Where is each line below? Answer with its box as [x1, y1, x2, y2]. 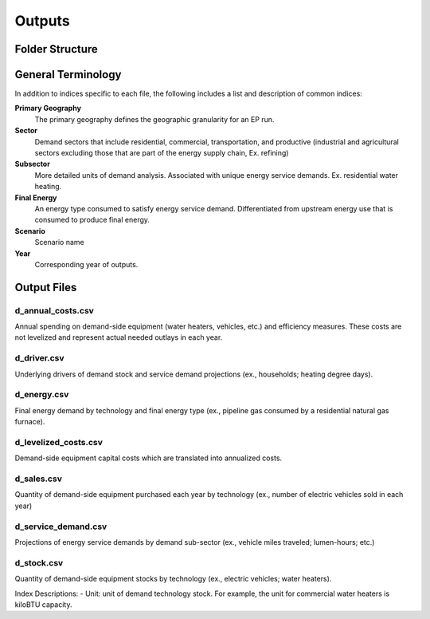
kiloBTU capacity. [14, 599, 72, 609]
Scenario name [34, 238, 84, 247]
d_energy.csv [14, 389, 69, 400]
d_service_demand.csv [14, 521, 107, 532]
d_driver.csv [14, 353, 64, 364]
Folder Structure [14, 42, 99, 56]
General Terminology [14, 68, 122, 81]
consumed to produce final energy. [34, 215, 150, 225]
